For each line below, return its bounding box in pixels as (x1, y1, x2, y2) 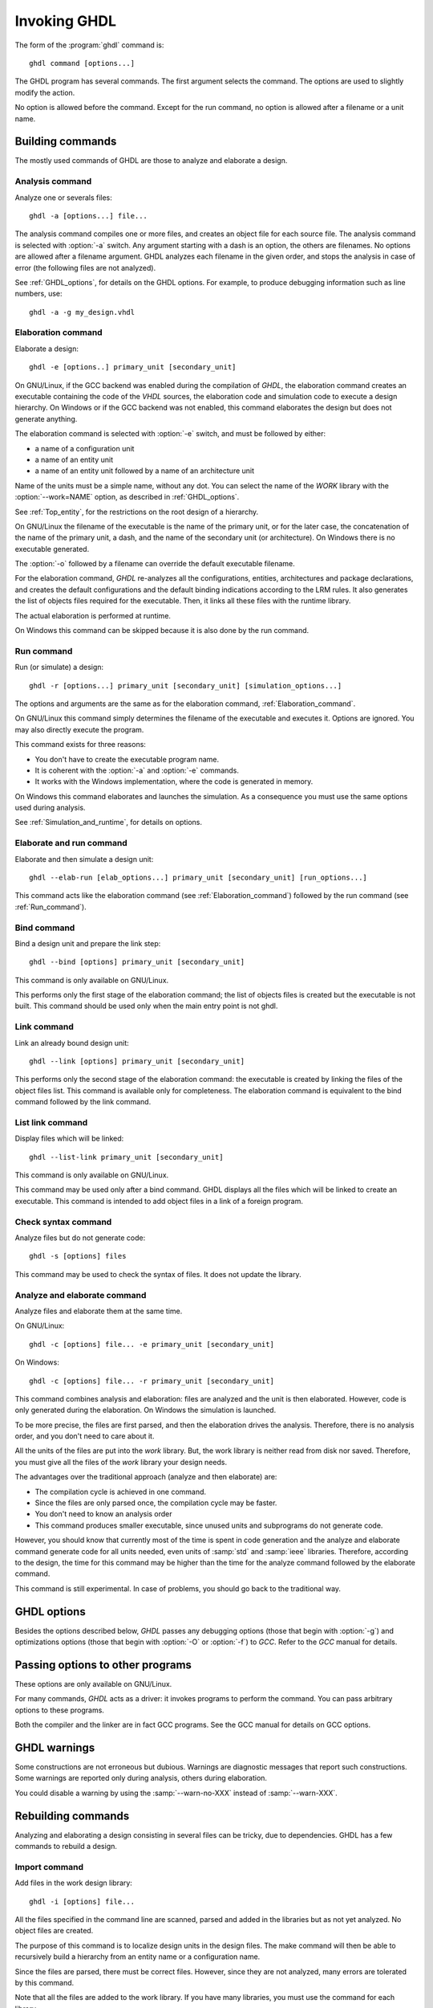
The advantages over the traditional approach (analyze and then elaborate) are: (14, 1472, 277, 1482)
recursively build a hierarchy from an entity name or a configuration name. (14, 1952, 261, 1961)
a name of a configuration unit (34, 443, 135, 453)
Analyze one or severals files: (14, 193, 112, 202)
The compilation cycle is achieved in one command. (34, 1487, 207, 1496)
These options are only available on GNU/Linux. (14, 1679, 172, 1688)
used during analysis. (14, 803, 86, 813)
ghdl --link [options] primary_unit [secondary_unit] (29, 1057, 245, 1066)
